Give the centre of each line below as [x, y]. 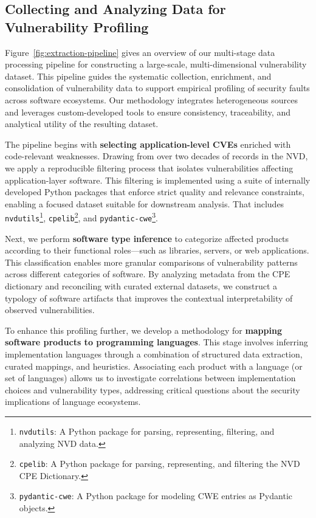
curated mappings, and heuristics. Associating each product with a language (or [154, 366]
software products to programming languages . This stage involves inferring [156, 342]
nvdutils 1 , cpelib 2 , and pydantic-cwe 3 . [81, 217]
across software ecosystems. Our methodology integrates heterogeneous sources [151, 99]
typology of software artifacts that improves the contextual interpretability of [149, 298]
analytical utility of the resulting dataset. [82, 124]
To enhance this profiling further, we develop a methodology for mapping [143, 330]
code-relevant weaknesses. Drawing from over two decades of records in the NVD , [156, 156]
